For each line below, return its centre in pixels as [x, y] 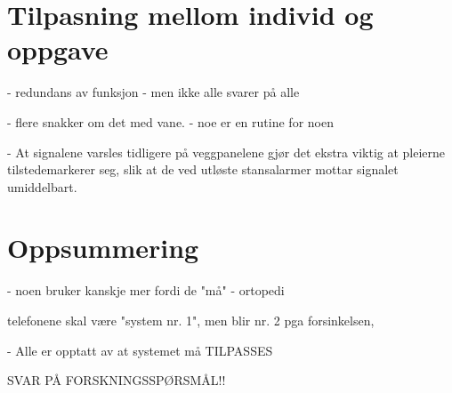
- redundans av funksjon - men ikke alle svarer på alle [153, 92]
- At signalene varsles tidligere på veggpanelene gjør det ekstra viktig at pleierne [226, 152]
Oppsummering [103, 248]
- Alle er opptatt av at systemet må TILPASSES [140, 350]
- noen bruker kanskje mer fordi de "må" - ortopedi [146, 290]
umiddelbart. [42, 186]
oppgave [58, 49]
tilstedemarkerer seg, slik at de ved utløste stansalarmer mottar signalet [203, 169]
